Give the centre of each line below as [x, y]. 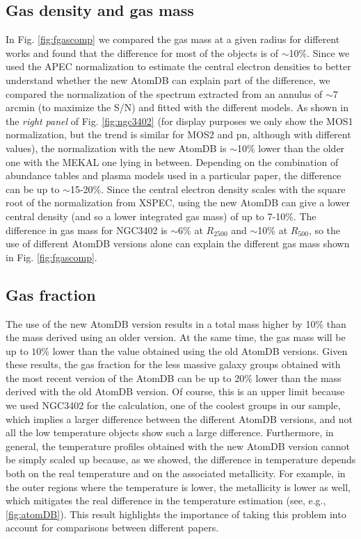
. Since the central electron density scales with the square [223, 189]
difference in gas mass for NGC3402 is [87, 230]
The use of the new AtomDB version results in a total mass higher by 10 [161, 323]
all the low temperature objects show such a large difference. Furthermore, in [170, 432]
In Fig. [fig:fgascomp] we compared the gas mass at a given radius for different [173, 39]
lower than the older [302, 148]
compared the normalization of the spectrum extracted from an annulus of [164, 93]
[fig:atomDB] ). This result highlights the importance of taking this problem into [176, 514]
